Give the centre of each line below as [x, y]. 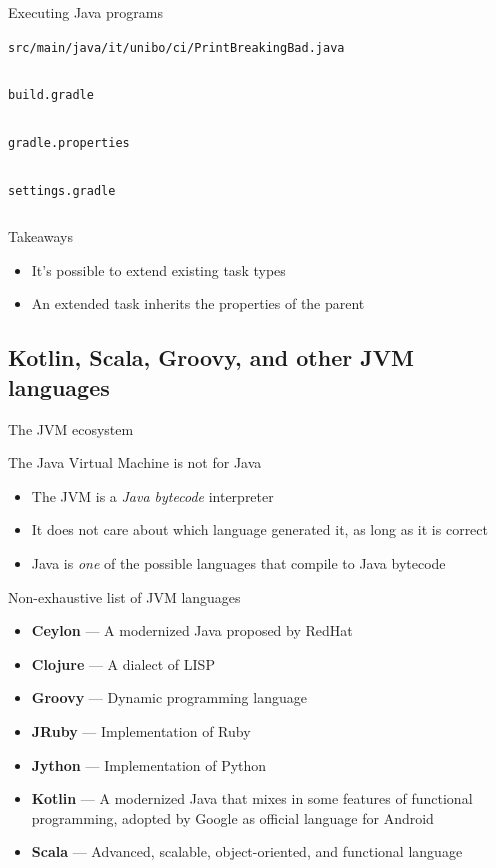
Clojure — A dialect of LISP [123, 663]
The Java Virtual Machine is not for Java [135, 462]
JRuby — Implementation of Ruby [141, 730]
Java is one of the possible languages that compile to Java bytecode [238, 562]
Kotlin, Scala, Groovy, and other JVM [211, 357]
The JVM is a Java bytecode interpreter [152, 495]
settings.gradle [62, 190]
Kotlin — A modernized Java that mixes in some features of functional [252, 798]
